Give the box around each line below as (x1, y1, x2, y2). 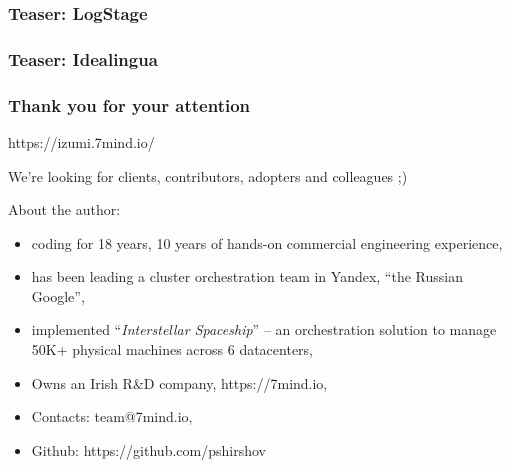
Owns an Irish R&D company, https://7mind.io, (31, 372, 328, 393)
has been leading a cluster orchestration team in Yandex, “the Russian (31, 266, 463, 287)
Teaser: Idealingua (8, 46, 158, 71)
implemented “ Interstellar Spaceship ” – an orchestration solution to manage (31, 319, 497, 340)
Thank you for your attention (8, 92, 251, 117)
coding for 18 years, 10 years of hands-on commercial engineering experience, (31, 232, 503, 253)
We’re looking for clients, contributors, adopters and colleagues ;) (8, 165, 408, 186)
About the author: (8, 199, 121, 220)
